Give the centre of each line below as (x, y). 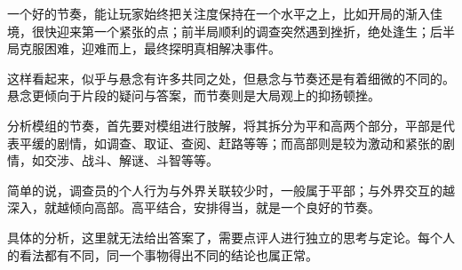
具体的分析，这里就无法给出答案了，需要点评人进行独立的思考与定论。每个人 (231, 237)
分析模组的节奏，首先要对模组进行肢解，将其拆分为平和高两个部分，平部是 (225, 125)
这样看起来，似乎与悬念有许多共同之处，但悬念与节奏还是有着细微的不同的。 (231, 78)
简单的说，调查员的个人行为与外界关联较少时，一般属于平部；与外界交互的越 (231, 190)
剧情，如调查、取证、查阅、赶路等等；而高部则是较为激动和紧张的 (249, 143)
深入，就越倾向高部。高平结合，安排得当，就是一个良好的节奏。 (194, 207)
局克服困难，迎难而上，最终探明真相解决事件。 (144, 48)
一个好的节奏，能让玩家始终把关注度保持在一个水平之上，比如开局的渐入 (219, 13)
